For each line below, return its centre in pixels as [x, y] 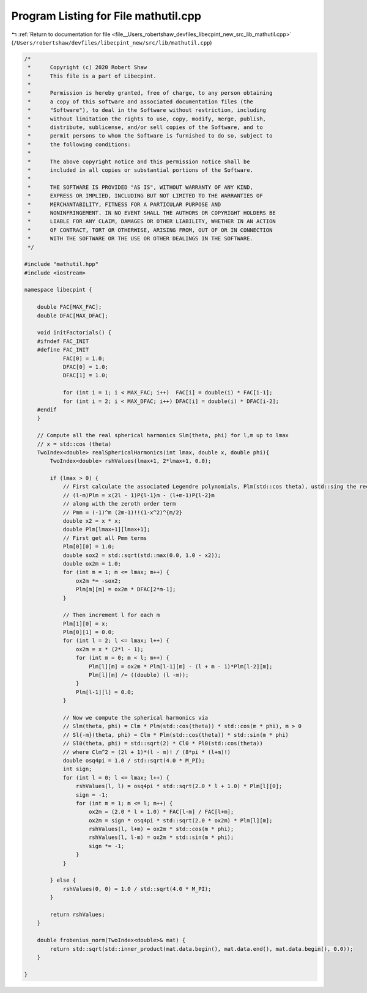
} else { [63, 880]
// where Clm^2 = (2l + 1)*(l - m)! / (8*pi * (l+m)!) [147, 752]
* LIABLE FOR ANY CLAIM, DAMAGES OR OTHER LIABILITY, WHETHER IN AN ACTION [152, 221]
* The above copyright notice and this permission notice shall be [139, 161]
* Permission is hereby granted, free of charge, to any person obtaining [150, 93]
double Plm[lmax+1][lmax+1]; [106, 530]
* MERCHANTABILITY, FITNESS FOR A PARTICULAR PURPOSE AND [124, 204]
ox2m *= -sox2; [98, 581]
